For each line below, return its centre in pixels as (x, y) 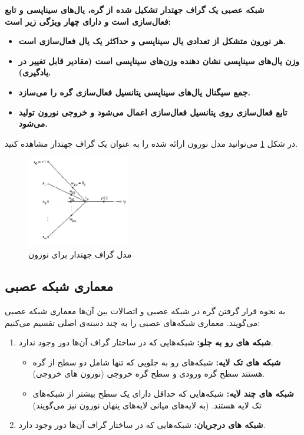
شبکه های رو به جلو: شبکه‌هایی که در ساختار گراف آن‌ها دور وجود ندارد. (146, 342)
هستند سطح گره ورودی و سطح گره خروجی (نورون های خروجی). (149, 373)
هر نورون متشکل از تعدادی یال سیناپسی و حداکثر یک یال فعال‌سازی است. (152, 41)
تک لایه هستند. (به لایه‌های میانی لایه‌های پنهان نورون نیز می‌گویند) (147, 405)
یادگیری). (35, 72)
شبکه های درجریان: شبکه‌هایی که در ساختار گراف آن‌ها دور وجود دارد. (142, 425)
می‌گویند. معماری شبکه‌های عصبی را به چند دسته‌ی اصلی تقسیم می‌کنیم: (133, 322)
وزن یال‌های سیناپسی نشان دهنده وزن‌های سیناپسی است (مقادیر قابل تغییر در (159, 60)
